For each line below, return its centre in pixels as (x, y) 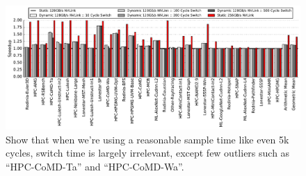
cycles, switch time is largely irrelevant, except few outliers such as (148, 153)
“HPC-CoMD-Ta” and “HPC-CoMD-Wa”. (95, 166)
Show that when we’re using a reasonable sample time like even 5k (147, 139)
